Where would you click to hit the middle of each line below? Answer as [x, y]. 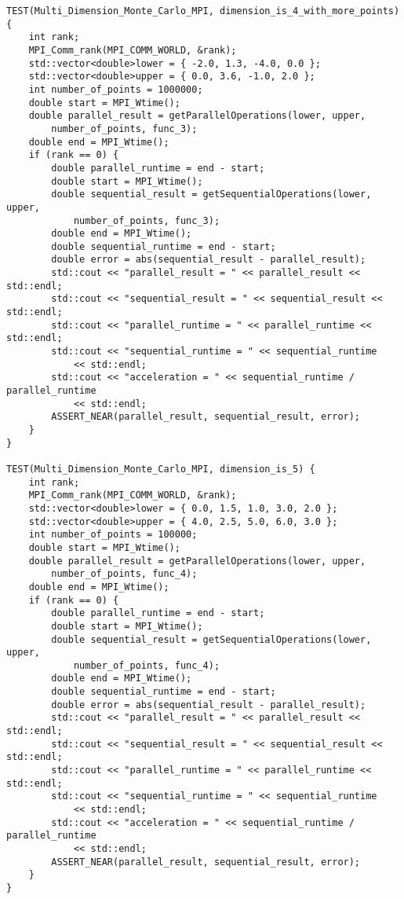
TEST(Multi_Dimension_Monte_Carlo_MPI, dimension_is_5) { [161, 469]
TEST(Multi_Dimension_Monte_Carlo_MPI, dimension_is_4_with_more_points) [203, 11]
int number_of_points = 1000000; [116, 89]
